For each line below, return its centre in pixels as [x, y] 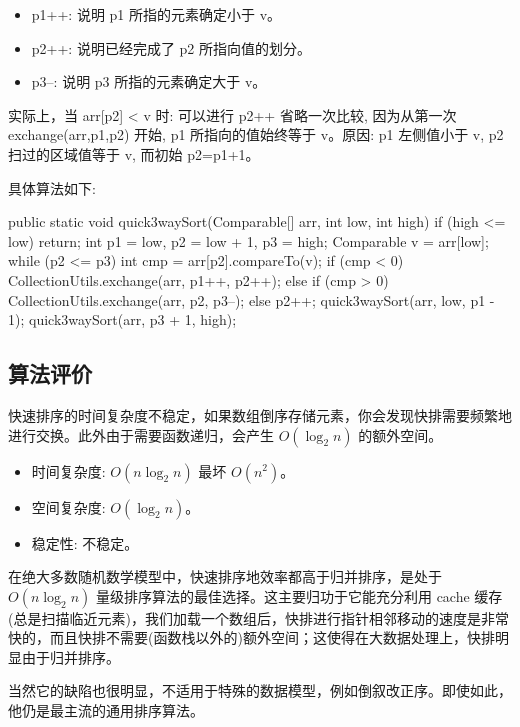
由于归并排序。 [70, 656]
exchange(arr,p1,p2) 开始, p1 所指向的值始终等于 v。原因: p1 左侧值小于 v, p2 [256, 134]
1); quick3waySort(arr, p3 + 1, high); [122, 319]
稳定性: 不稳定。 [85, 542]
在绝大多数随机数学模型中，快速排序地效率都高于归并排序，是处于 [225, 576]
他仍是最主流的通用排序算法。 [106, 710]
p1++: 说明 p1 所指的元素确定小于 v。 [156, 14]
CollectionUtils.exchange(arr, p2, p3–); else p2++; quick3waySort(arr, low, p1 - [251, 299]
